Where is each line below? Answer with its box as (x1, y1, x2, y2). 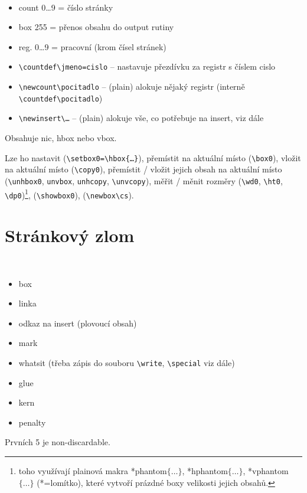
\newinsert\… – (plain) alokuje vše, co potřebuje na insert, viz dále (18, 112, 264, 124)
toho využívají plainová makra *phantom (18, 465, 167, 476)
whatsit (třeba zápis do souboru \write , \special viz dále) (18, 356, 235, 368)
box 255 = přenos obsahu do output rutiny (18, 21, 174, 33)
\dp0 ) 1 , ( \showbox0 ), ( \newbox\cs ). (5, 187, 134, 201)
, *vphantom (243, 465, 289, 476)
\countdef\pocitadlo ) (18, 92, 103, 104)
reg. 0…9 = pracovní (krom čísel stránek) (18, 40, 166, 53)
